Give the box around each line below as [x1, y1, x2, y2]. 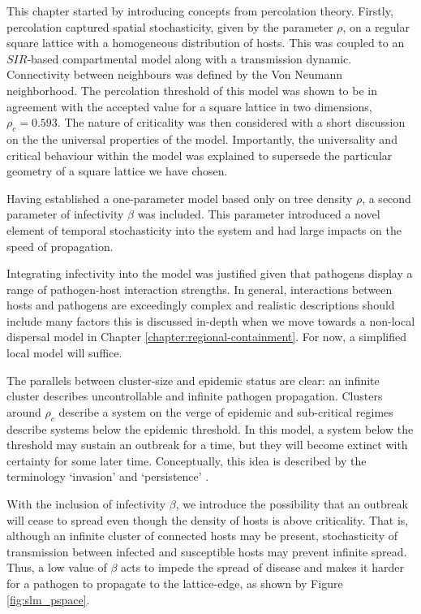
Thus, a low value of [6, 559, 107, 576]
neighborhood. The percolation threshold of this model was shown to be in [6, 81, 378, 98]
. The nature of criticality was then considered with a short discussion [57, 114, 406, 131]
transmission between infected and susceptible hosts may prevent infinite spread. [6, 543, 407, 560]
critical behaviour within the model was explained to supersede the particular [6, 146, 393, 163]
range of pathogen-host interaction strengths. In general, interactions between [6, 280, 393, 297]
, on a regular [342, 18, 410, 35]
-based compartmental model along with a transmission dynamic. [27, 50, 352, 67]
